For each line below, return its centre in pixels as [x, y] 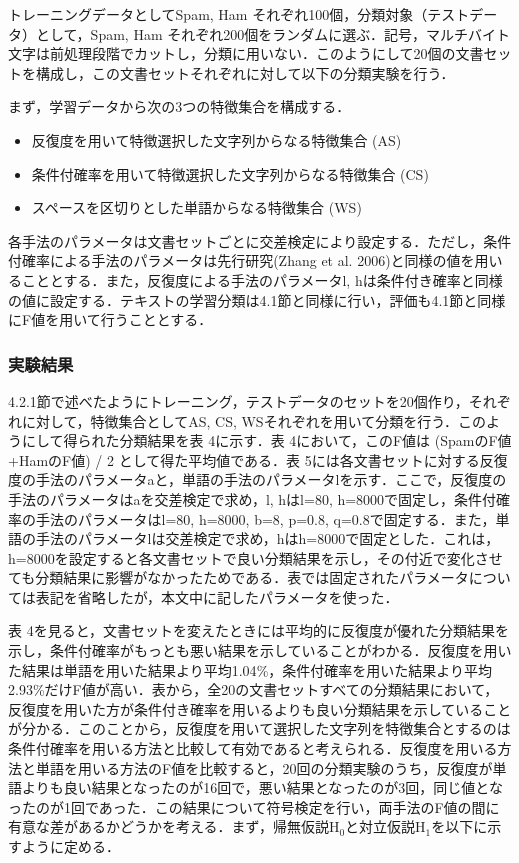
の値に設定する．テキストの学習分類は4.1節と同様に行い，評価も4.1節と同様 [257, 299]
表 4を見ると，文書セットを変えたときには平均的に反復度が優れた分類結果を [259, 630]
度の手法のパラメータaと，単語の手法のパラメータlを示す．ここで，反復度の [257, 479]
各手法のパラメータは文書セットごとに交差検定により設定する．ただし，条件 [260, 240]
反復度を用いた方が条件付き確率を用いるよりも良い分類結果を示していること [260, 708]
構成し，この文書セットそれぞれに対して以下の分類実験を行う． [245, 72]
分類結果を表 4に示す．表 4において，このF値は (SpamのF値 [315, 440]
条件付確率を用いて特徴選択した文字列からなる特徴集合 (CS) [230, 173]
